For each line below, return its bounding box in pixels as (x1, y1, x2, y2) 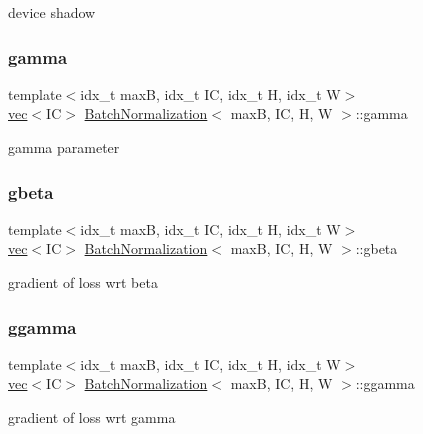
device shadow (8, 2, 96, 22)
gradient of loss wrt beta (8, 272, 158, 292)
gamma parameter (8, 137, 120, 157)
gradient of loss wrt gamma (8, 407, 176, 427)
